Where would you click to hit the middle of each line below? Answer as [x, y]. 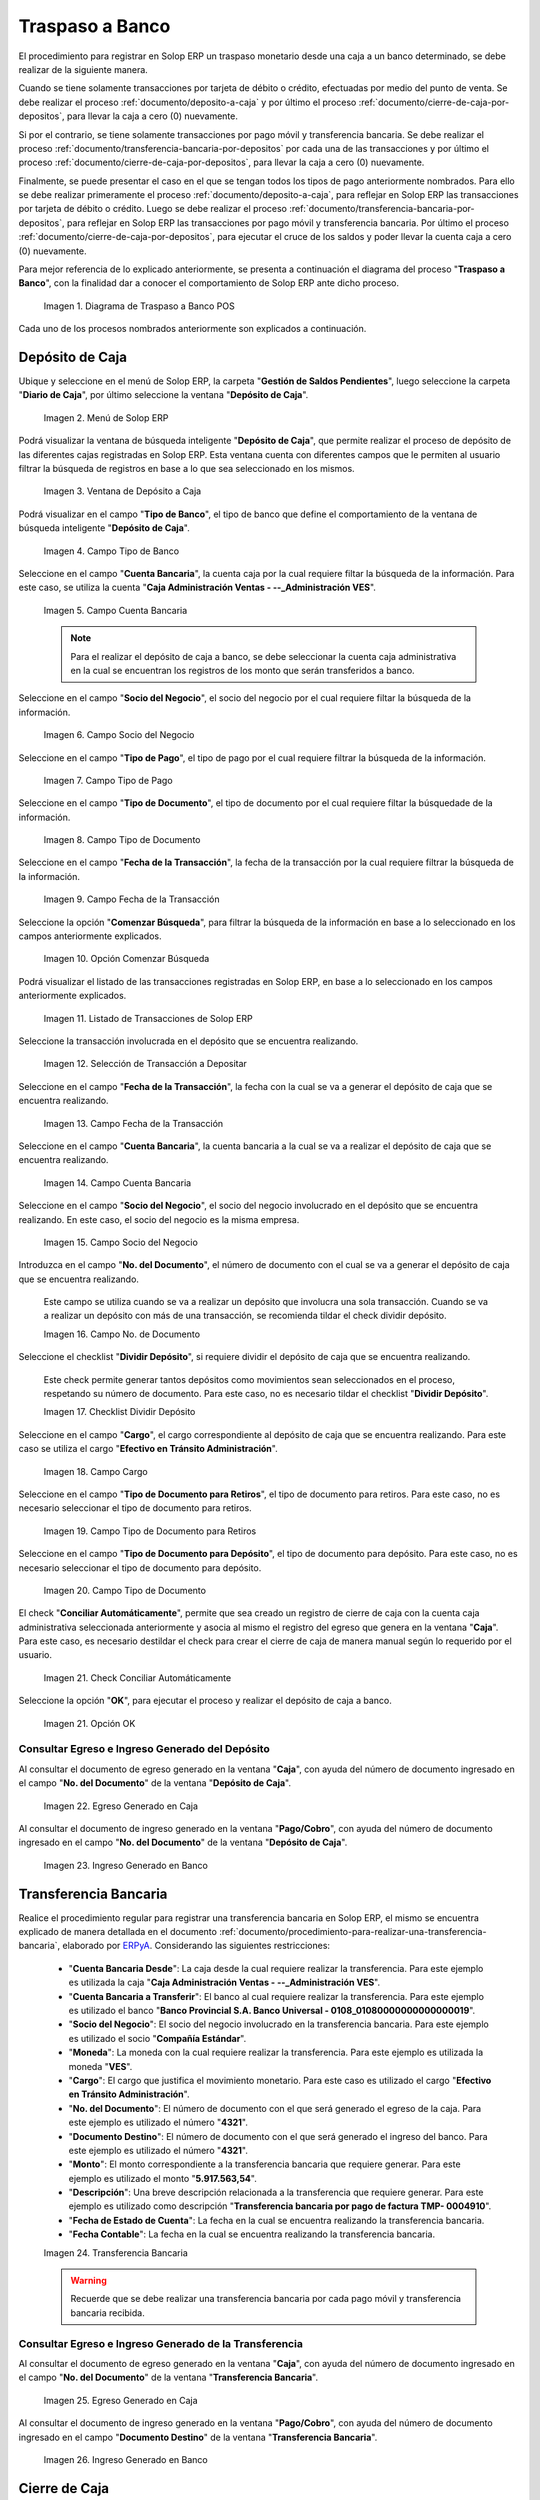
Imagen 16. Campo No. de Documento [121, 1334]
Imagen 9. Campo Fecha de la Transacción [131, 899]
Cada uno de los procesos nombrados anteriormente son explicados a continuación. [192, 329]
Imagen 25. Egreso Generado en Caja [120, 2400]
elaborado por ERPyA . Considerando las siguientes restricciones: [195, 1946]
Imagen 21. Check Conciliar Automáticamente [137, 1677]
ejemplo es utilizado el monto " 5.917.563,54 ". [162, 2178]
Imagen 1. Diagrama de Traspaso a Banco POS [139, 306]
